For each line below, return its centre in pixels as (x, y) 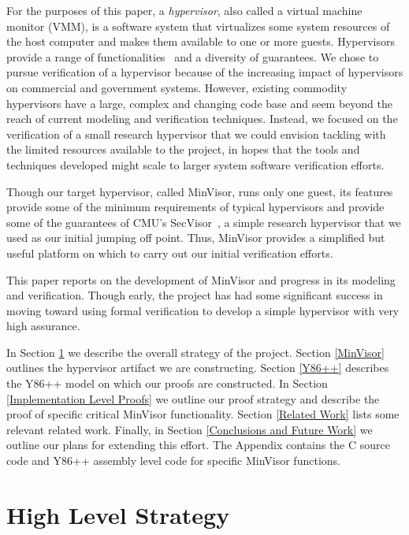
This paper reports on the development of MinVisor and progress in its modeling (201, 279)
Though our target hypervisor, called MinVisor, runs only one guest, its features (200, 191)
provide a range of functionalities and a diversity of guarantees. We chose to (193, 56)
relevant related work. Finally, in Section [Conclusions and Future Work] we (190, 429)
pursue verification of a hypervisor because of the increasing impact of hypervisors (205, 72)
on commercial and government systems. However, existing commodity (177, 87)
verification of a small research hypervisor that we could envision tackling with (196, 134)
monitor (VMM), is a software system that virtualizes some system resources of (198, 26)
